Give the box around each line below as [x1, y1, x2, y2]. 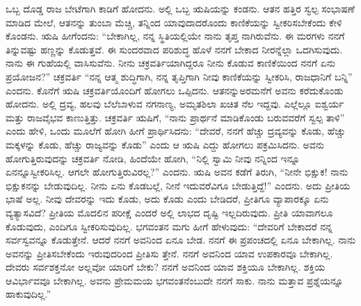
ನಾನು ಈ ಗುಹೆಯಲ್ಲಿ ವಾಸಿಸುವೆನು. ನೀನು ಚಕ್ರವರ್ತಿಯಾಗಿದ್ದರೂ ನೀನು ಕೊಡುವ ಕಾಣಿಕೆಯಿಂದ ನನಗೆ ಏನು [6, 56, 335, 70]
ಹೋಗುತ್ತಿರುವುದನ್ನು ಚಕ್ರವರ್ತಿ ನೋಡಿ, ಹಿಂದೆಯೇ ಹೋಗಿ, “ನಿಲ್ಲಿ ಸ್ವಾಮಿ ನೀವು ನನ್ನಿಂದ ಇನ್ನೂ [6, 151, 300, 165]
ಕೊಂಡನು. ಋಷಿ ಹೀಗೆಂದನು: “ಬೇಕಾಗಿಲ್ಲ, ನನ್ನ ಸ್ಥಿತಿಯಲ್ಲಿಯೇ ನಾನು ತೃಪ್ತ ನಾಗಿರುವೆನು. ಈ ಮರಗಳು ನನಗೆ [6, 28, 345, 43]
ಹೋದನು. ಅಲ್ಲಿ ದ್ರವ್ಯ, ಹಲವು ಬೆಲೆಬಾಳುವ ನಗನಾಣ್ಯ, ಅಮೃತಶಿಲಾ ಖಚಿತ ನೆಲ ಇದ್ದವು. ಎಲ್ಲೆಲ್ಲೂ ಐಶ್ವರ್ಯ [6, 96, 344, 111]
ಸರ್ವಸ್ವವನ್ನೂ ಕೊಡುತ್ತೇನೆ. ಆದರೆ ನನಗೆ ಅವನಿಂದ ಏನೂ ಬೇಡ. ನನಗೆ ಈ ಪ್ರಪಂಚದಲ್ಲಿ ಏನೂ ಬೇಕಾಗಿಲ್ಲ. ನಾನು [6, 232, 356, 247]
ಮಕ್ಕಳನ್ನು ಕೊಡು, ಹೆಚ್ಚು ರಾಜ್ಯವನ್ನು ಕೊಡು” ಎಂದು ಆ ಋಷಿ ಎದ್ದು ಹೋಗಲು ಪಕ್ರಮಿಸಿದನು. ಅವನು [6, 137, 324, 151]
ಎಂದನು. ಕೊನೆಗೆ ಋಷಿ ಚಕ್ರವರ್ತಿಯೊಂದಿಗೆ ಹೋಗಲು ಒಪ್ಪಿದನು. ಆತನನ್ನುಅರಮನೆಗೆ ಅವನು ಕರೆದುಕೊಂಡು [6, 83, 344, 97]
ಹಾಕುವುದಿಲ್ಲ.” [6, 287, 51, 301]
